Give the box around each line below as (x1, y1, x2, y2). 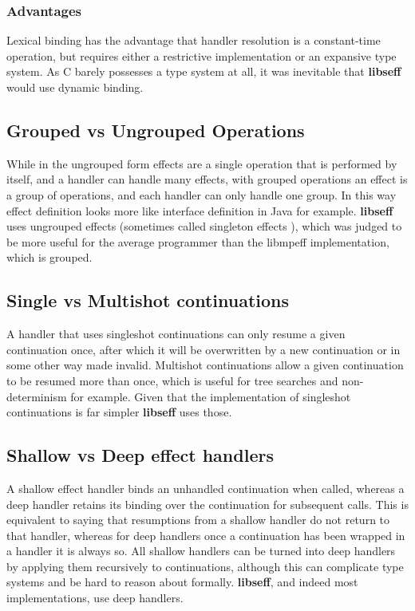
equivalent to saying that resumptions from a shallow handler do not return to (6, 511, 390, 528)
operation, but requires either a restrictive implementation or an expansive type (6, 47, 397, 64)
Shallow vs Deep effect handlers (6, 443, 274, 467)
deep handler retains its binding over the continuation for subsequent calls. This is (6, 495, 409, 512)
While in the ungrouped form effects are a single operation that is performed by (6, 155, 397, 171)
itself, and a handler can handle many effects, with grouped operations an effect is (6, 171, 408, 187)
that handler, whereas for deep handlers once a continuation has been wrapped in (6, 526, 405, 543)
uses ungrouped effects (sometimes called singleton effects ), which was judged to (6, 218, 402, 235)
